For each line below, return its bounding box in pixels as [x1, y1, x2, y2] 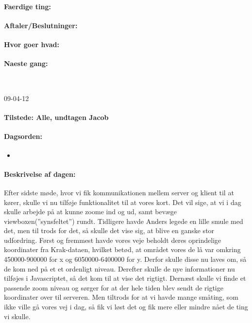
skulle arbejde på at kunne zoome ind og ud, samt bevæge [4, 206, 177, 217]
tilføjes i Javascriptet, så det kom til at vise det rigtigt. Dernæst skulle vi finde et [4, 273, 246, 283]
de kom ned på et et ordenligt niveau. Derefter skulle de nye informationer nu [4, 263, 235, 273]
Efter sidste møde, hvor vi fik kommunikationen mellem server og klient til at [4, 187, 234, 197]
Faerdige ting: [4, 1, 51, 11]
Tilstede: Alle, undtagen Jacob [4, 112, 109, 122]
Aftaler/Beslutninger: [4, 20, 78, 30]
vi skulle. [4, 311, 31, 321]
